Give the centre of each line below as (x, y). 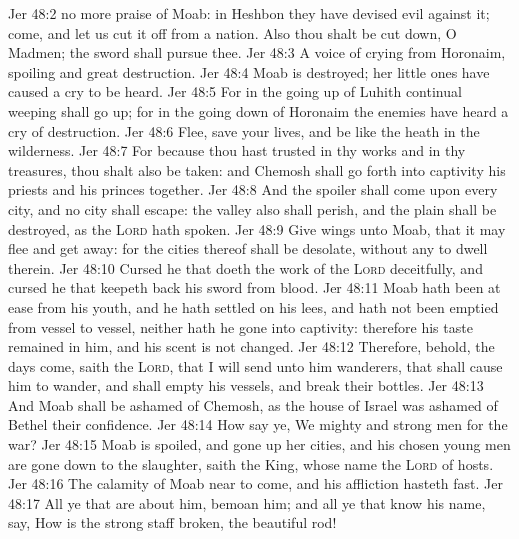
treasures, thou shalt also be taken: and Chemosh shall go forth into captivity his (257, 169)
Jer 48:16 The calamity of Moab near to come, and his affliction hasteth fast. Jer (255, 483)
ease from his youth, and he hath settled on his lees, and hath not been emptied (253, 306)
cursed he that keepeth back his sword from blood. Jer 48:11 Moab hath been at (254, 287)
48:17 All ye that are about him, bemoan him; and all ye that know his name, (247, 502)
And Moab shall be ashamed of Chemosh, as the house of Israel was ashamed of (253, 404)
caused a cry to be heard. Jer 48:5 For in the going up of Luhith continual (235, 91)
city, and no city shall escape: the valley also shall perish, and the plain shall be (252, 208)
